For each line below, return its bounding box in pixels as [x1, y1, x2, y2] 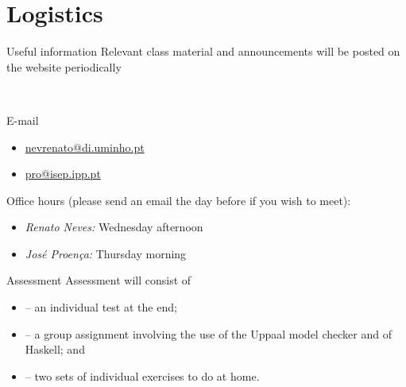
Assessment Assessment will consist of [6, 272, 191, 288]
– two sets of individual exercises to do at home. [25, 367, 260, 384]
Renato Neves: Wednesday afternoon [25, 219, 203, 235]
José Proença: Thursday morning [25, 245, 187, 261]
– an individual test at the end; [25, 299, 177, 315]
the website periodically [6, 58, 122, 75]
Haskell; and [25, 341, 85, 358]
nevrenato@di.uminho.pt [25, 138, 145, 155]
